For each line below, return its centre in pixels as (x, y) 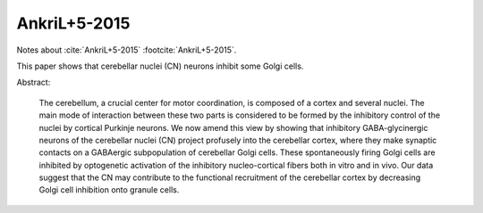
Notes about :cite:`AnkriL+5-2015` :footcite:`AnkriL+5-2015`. (127, 50)
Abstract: (34, 82)
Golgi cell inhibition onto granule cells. (109, 190)
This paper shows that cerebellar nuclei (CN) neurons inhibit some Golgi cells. (160, 66)
